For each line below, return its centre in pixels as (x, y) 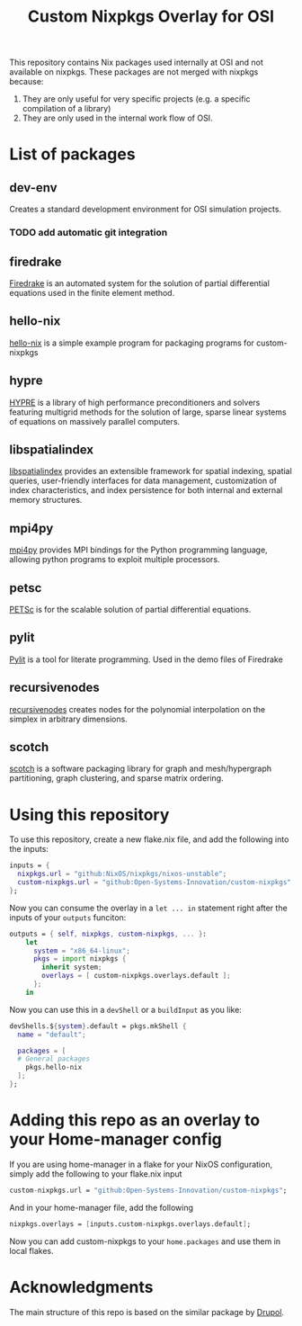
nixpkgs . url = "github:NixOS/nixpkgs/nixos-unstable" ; (122, 874)
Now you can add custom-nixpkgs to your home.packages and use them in (145, 1241)
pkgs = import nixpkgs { (80, 959)
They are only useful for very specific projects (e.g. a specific (136, 99)
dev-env (33, 188)
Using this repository (89, 815)
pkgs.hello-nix (54, 1068)
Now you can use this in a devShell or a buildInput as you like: (126, 1009)
